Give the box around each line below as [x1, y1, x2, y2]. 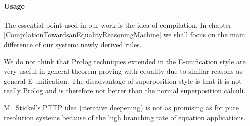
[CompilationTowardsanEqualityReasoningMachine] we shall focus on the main [4, 29, 245, 40]
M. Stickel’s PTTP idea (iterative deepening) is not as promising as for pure [4, 102, 239, 112]
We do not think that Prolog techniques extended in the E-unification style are [4, 56, 246, 66]
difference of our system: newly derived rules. [4, 39, 142, 49]
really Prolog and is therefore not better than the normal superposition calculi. [4, 85, 246, 96]
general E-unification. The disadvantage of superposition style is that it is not [4, 75, 242, 86]
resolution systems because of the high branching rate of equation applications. [4, 112, 246, 122]
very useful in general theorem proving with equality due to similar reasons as [4, 66, 243, 76]
